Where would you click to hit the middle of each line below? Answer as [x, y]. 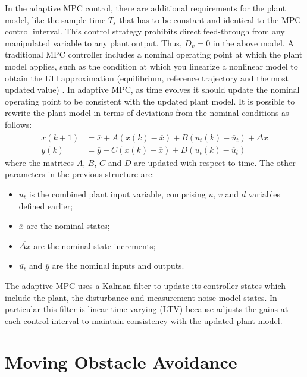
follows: [18, 124]
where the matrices [40, 162]
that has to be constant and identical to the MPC [210, 19]
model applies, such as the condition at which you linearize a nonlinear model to [151, 66]
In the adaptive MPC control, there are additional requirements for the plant [145, 8]
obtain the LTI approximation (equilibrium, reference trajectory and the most [147, 78]
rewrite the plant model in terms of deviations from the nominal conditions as [147, 113]
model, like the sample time [55, 19]
